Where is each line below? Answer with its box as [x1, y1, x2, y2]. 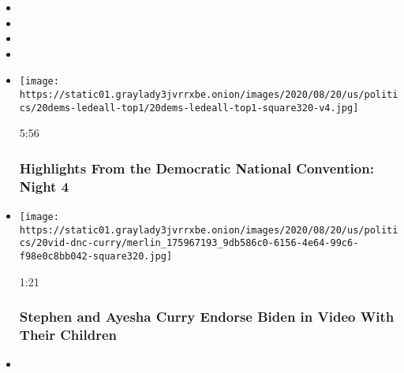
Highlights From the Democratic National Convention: [19, 158, 374, 177]
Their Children [19, 325, 117, 345]
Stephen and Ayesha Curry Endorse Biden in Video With [19, 307, 395, 326]
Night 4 [19, 176, 69, 196]
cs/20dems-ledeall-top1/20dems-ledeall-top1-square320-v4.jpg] [19, 102, 359, 114]
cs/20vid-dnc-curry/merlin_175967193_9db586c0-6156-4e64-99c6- [19, 237, 359, 249]
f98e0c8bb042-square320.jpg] [19, 251, 173, 263]
